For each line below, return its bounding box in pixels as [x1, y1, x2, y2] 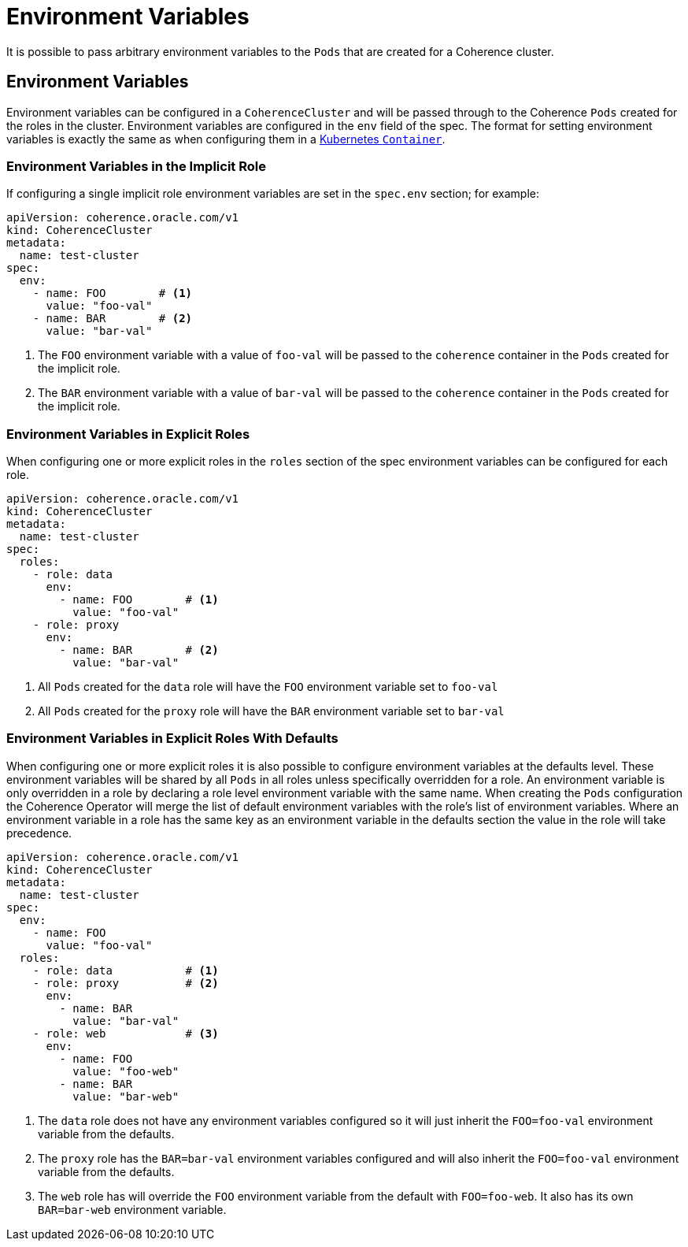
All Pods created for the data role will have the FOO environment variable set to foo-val [38, 680, 498, 694]
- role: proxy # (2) [32, 976, 219, 989]
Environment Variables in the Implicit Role [6, 158, 266, 174]
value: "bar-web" [72, 1089, 179, 1103]
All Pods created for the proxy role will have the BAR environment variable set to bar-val [38, 704, 505, 718]
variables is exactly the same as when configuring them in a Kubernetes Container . [6, 132, 446, 146]
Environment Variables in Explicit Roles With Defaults [6, 730, 338, 747]
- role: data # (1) [32, 963, 219, 977]
